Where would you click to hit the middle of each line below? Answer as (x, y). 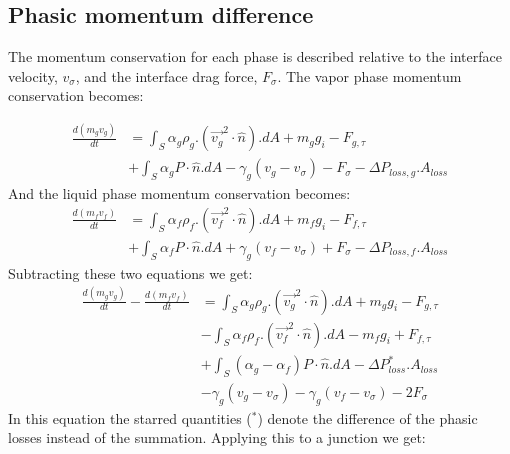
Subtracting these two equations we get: (130, 272)
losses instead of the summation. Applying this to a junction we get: (217, 437)
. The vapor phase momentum (369, 75)
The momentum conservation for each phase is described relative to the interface (255, 56)
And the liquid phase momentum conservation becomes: (179, 193)
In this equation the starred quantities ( (130, 417)
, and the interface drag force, (166, 75)
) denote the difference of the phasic (367, 417)
